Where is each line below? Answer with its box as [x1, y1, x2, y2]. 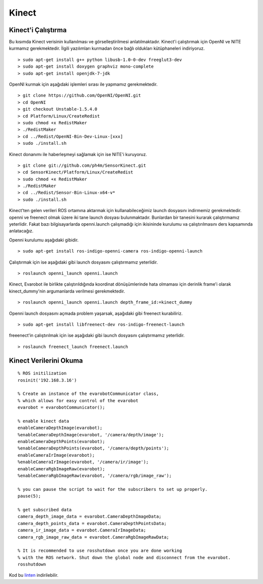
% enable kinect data [18, 418, 69, 424]
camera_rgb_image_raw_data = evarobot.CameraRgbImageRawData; [18, 534, 169, 540]
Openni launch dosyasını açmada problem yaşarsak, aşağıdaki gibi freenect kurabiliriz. [9, 310, 183, 316]
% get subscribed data [18, 507, 72, 512]
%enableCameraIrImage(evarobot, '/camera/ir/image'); [18, 459, 149, 465]
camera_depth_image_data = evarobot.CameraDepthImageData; [18, 514, 162, 519]
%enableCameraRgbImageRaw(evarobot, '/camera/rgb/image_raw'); [18, 473, 172, 478]
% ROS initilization [18, 370, 67, 376]
